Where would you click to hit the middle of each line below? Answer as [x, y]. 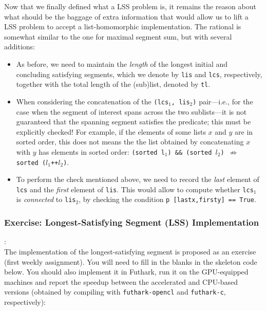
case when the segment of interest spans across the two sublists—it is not [131, 111]
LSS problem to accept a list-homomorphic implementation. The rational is [123, 26]
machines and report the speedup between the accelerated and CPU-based [121, 281]
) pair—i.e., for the [223, 101]
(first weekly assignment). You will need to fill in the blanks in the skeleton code [131, 261]
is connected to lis [46, 199]
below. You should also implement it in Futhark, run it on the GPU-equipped [126, 272]
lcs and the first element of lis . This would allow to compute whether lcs [135, 189]
